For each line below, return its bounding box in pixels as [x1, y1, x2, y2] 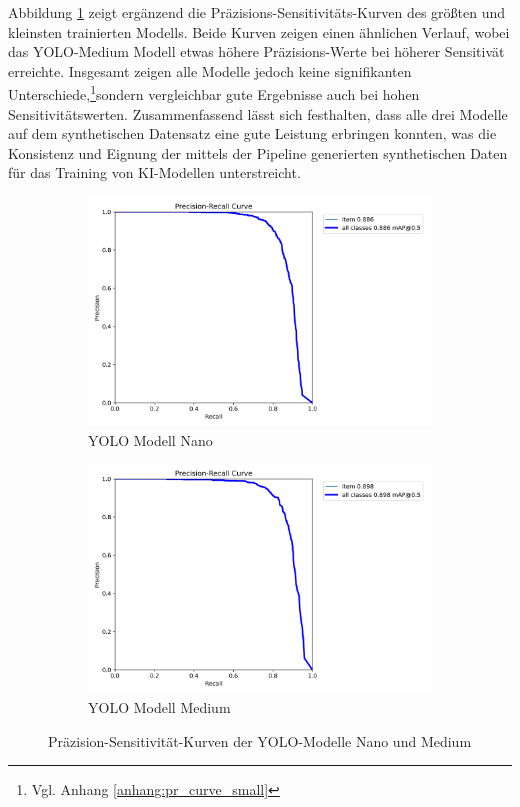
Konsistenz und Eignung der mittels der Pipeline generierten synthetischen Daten [8, 142, 508, 163]
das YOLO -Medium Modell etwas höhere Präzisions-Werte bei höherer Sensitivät [8, 41, 505, 62]
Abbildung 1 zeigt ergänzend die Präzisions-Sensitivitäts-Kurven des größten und [8, 2, 506, 22]
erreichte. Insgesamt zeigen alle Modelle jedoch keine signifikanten [8, 60, 412, 81]
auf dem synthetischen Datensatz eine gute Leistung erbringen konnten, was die [8, 123, 497, 144]
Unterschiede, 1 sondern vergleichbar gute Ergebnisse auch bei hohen [8, 81, 420, 105]
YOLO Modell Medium [88, 697, 231, 717]
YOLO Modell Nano [88, 429, 213, 450]
